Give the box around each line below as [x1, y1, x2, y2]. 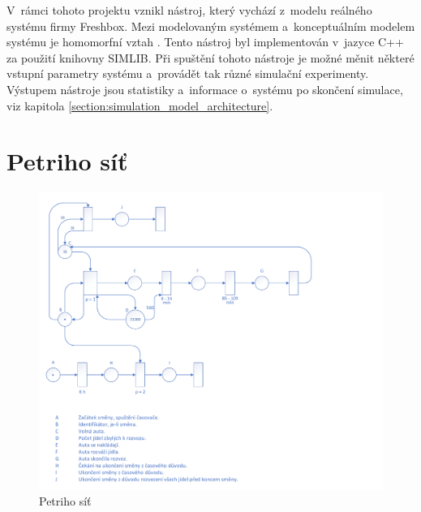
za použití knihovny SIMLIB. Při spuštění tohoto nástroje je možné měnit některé [6, 49, 415, 66]
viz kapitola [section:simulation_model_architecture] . [6, 97, 273, 114]
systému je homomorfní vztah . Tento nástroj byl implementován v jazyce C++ [6, 33, 404, 50]
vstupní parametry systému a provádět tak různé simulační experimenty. [6, 65, 369, 82]
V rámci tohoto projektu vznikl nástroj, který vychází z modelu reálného [6, 2, 372, 18]
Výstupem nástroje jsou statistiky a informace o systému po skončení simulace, [6, 80, 403, 97]
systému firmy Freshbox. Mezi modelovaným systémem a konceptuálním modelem [6, 17, 415, 34]
